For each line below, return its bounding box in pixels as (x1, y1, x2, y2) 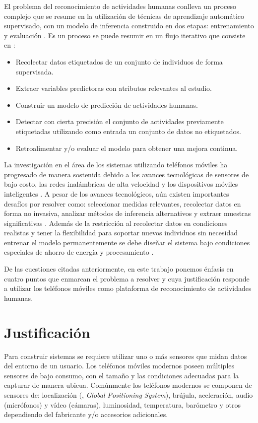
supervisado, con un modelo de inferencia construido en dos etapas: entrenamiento (4, 20, 254, 31)
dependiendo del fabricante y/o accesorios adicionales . (4, 409, 168, 420)
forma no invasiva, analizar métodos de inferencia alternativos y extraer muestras (4, 208, 251, 218)
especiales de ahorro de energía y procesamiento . (4, 247, 154, 257)
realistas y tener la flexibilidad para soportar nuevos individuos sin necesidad (4, 227, 238, 238)
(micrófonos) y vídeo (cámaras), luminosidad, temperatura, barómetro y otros (4, 399, 241, 410)
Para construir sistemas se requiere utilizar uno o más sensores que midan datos (4, 351, 247, 361)
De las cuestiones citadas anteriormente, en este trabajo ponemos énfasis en (4, 264, 234, 274)
